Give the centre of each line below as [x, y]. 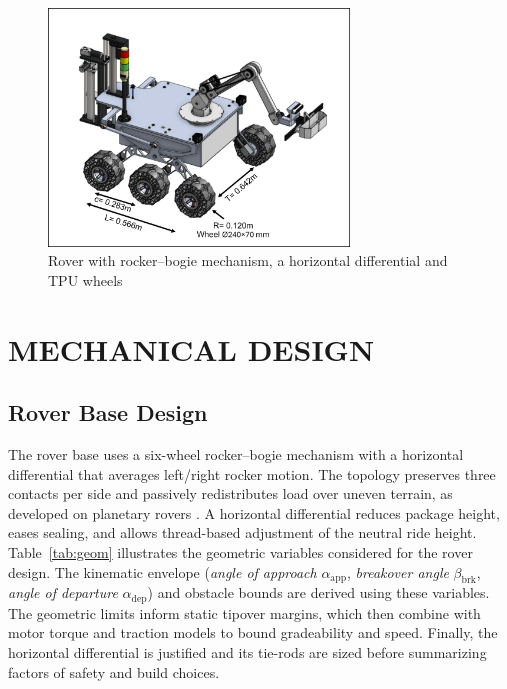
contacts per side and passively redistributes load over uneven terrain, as [230, 493]
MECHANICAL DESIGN [191, 348]
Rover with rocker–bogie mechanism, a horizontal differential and [248, 260]
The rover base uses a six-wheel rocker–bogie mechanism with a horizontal [236, 453]
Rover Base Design [108, 412]
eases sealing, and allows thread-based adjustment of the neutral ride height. [242, 532]
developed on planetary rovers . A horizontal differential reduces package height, [254, 512]
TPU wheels [85, 279]
